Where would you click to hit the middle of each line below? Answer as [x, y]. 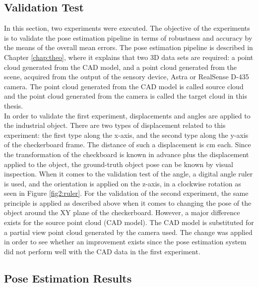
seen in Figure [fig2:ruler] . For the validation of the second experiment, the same [126, 193]
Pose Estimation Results [68, 278]
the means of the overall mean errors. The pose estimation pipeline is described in [129, 47]
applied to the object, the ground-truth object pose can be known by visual [119, 164]
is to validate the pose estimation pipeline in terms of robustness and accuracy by [128, 37]
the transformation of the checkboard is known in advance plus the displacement [127, 154]
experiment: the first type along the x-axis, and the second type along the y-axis [126, 135]
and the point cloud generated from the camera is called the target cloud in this [126, 96]
